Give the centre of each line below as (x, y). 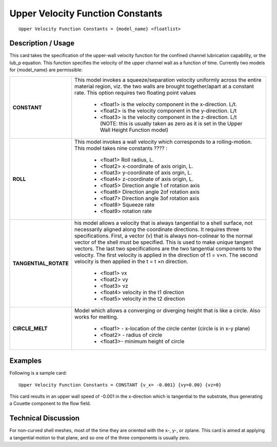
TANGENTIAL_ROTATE (41, 263)
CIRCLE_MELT (30, 328)
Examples (26, 361)
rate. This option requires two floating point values (135, 92)
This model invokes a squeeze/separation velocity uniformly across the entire (168, 80)
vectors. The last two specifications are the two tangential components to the (168, 248)
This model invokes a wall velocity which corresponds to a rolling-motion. (163, 142)
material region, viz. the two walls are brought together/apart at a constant (164, 86)
